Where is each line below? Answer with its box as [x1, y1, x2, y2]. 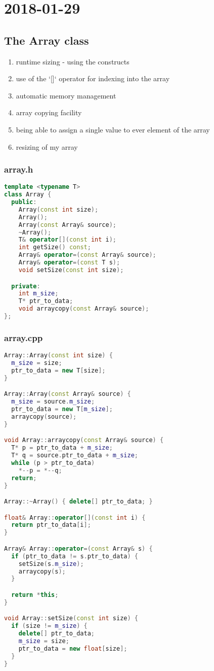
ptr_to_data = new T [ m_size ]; [11, 406, 113, 413]
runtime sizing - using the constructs [16, 56, 130, 66]
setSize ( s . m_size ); [18, 560, 84, 567]
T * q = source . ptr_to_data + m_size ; [11, 452, 138, 459]
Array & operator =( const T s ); [18, 259, 120, 266]
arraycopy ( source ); [11, 413, 77, 420]
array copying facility [16, 107, 82, 118]
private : [11, 282, 40, 290]
